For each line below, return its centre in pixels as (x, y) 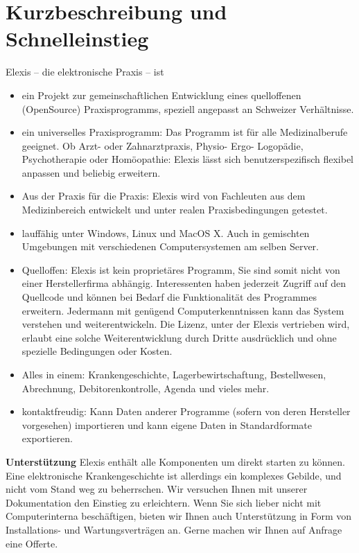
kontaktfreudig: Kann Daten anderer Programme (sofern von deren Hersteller (186, 411)
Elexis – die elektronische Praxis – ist (85, 72)
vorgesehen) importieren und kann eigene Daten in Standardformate (167, 424)
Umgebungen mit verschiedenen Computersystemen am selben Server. (170, 246)
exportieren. (47, 438)
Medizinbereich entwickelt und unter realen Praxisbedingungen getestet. (175, 210)
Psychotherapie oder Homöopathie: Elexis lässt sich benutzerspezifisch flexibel (188, 159)
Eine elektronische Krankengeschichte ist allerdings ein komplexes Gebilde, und (174, 475)
